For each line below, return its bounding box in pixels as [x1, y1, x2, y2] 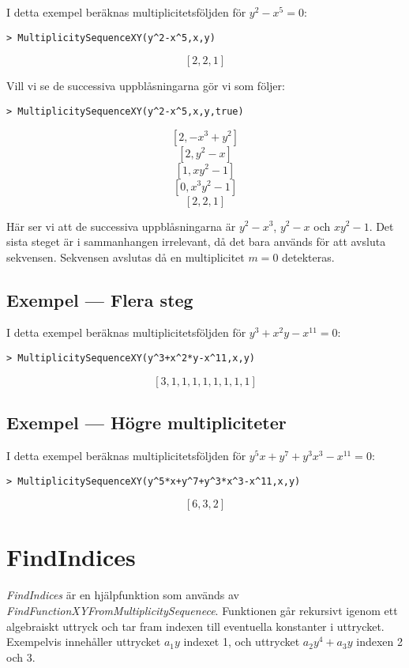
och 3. [6, 648, 36, 665]
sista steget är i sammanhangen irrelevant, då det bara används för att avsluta [6, 233, 386, 250]
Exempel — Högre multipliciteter [6, 410, 287, 435]
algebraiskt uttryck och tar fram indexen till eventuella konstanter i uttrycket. [6, 617, 385, 634]
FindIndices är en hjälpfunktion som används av [6, 587, 239, 603]
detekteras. [282, 248, 335, 265]
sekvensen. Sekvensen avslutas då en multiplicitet [6, 248, 245, 265]
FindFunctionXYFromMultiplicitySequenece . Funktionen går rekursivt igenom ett [6, 602, 398, 618]
